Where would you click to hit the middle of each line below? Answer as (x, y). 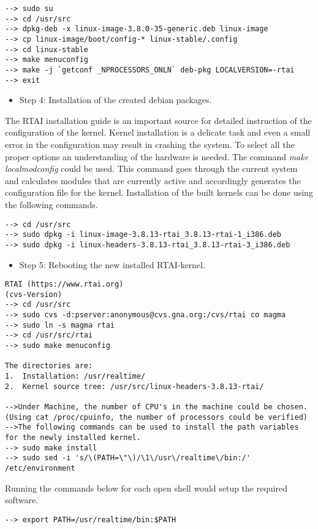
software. (22, 500)
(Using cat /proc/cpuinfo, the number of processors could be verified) (156, 417)
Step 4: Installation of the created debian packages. (115, 100)
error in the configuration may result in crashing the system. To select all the (150, 145)
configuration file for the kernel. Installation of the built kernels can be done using (159, 192)
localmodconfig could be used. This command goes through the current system (151, 168)
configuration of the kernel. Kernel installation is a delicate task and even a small (158, 132)
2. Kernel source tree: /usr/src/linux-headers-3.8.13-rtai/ (134, 386)
